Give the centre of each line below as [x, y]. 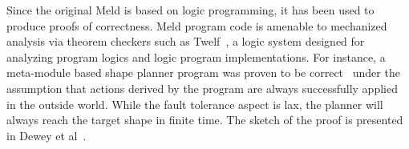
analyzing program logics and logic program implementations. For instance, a [196, 56]
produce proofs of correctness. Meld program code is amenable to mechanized [197, 25]
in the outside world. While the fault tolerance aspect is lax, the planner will [195, 104]
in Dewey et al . [47, 135]
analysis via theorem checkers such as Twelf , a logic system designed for [186, 41]
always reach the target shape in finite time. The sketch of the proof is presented [205, 120]
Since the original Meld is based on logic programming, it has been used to [190, 10]
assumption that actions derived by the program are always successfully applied [202, 88]
